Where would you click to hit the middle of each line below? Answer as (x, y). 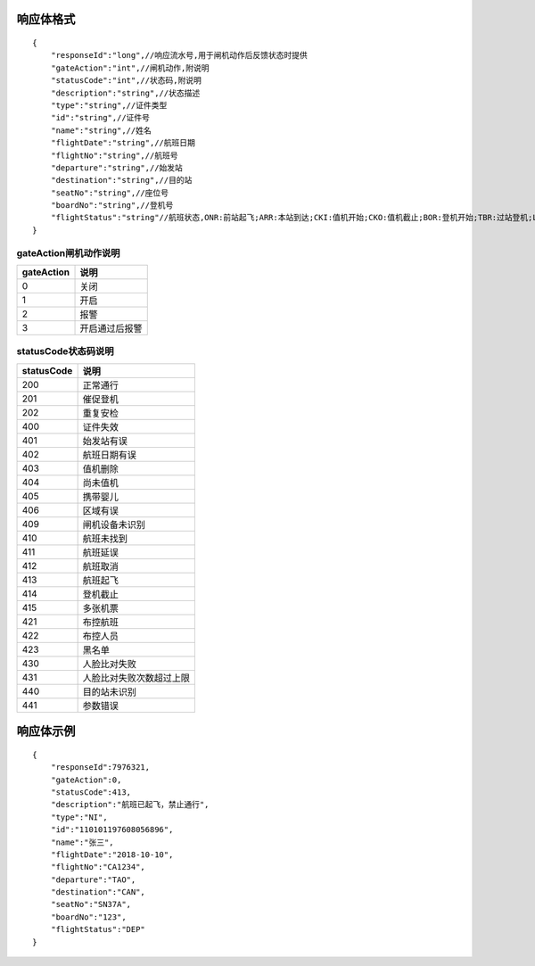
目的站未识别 (110, 691)
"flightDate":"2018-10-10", (112, 855)
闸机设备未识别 (114, 524)
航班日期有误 (110, 455)
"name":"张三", (82, 842)
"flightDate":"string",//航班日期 (123, 143)
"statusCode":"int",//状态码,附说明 (126, 81)
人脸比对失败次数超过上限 (136, 678)
